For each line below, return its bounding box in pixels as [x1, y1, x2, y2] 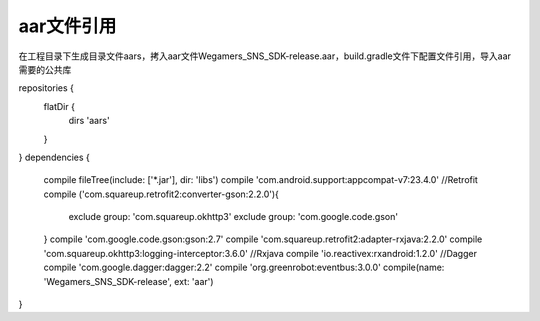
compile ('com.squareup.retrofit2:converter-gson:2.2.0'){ [43, 188, 280, 200]
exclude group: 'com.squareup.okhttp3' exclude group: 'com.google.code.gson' [68, 211, 399, 223]
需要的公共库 [18, 63, 72, 75]
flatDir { [43, 100, 75, 112]
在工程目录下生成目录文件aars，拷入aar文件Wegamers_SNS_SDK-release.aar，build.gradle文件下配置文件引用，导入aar [18, 50, 512, 62]
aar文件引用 [18, 15, 117, 37]
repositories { [18, 82, 75, 94]
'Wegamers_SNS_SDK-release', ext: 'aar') [43, 275, 214, 287]
